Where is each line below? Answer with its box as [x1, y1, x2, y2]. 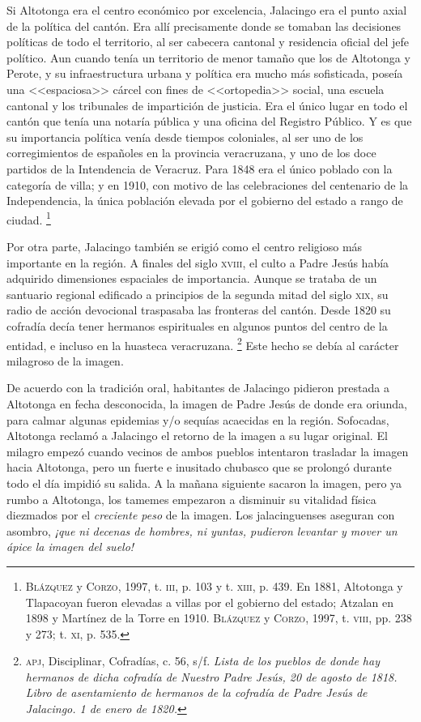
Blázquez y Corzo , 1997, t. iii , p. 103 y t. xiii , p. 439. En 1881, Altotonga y [25, 577, 403, 594]
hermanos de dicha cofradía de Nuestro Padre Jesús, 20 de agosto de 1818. [25, 668, 398, 685]
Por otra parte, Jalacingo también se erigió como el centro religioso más [6, 237, 363, 254]
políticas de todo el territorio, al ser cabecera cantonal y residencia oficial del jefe [6, 33, 410, 50]
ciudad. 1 [6, 208, 51, 228]
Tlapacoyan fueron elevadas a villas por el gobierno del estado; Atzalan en [25, 593, 393, 610]
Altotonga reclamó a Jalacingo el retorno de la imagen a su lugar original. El [6, 427, 388, 444]
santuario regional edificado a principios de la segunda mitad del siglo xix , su [6, 285, 389, 302]
